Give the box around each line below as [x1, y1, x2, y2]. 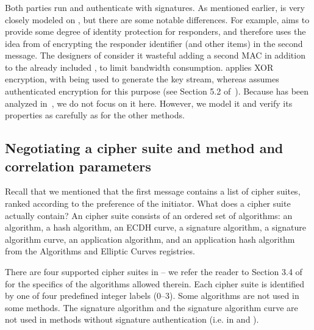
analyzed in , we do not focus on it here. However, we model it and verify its [5, 96, 293, 109]
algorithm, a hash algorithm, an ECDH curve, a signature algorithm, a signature [5, 221, 307, 234]
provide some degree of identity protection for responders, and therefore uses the [5, 25, 306, 38]
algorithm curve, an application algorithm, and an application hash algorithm [5, 232, 295, 245]
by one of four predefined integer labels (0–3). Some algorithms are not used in [5, 289, 299, 302]
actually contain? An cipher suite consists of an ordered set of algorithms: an [5, 209, 293, 221]
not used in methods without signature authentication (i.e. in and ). [5, 313, 259, 326]
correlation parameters [5, 156, 151, 175]
